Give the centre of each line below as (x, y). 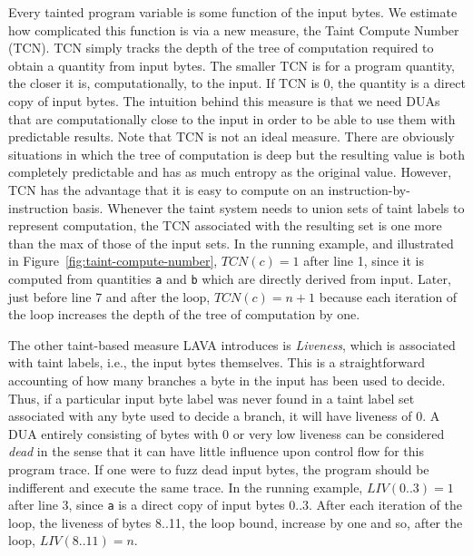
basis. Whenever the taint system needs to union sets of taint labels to (268, 207)
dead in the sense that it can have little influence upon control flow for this (217, 451)
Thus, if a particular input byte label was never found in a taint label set (212, 398)
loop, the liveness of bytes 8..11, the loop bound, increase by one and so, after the (236, 522)
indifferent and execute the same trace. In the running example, (186, 487)
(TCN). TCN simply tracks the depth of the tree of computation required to (221, 48)
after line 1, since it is (364, 261)
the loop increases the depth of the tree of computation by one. (184, 314)
